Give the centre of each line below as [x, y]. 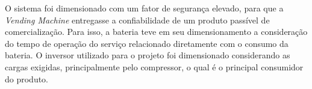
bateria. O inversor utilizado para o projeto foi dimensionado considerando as [148, 55]
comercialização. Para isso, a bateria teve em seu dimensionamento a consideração [156, 32]
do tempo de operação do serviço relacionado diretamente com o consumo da [147, 43]
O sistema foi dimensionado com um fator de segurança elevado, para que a [144, 8]
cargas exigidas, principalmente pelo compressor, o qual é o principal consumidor [154, 66]
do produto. [27, 78]
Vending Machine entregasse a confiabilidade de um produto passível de [137, 20]
